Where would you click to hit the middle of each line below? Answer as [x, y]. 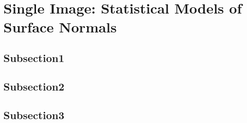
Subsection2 [34, 86]
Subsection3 [34, 115]
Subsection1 [34, 57]
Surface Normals [60, 27]
